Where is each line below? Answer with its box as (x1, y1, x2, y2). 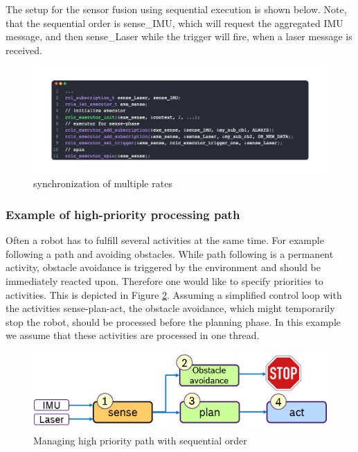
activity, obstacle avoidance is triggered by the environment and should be (6, 260, 321, 275)
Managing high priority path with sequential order (33, 433, 247, 448)
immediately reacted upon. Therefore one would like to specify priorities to (6, 274, 323, 288)
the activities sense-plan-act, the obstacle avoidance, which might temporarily (6, 301, 335, 315)
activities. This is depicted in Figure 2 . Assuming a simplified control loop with (6, 287, 342, 302)
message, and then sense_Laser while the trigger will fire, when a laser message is (6, 29, 352, 44)
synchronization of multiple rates (33, 176, 172, 191)
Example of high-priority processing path (6, 205, 240, 223)
